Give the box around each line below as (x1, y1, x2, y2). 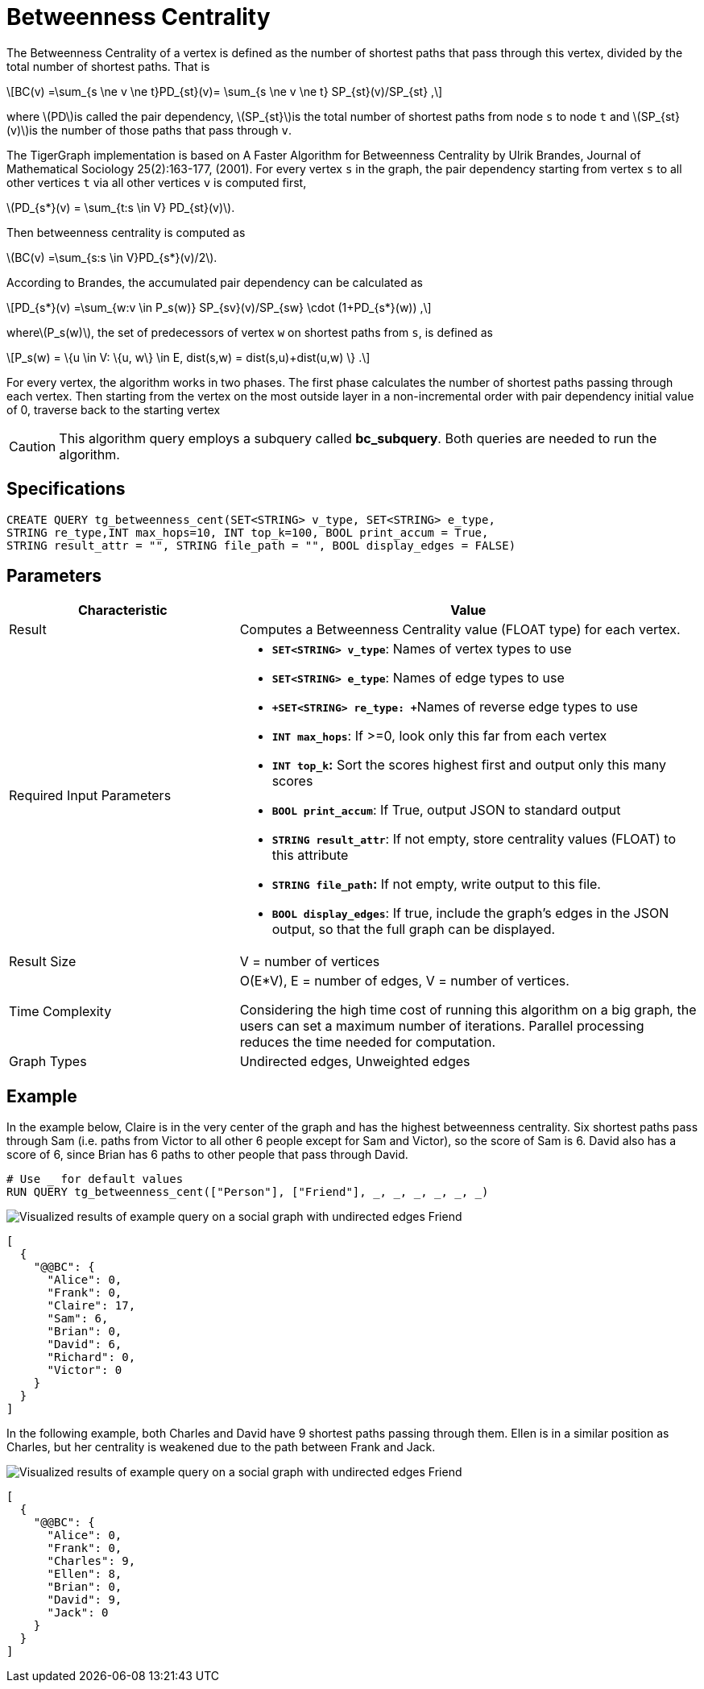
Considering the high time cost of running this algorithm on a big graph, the (239, 1002, 697, 1019)
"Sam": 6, (47, 1312, 109, 1326)
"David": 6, (47, 1338, 122, 1351)
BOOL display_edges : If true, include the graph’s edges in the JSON (271, 905, 669, 922)
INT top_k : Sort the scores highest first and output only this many (271, 757, 666, 774)
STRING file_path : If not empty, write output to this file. (271, 876, 601, 893)
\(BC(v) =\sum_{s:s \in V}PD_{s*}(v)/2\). (6, 250, 217, 264)
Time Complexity (9, 1003, 112, 1020)
